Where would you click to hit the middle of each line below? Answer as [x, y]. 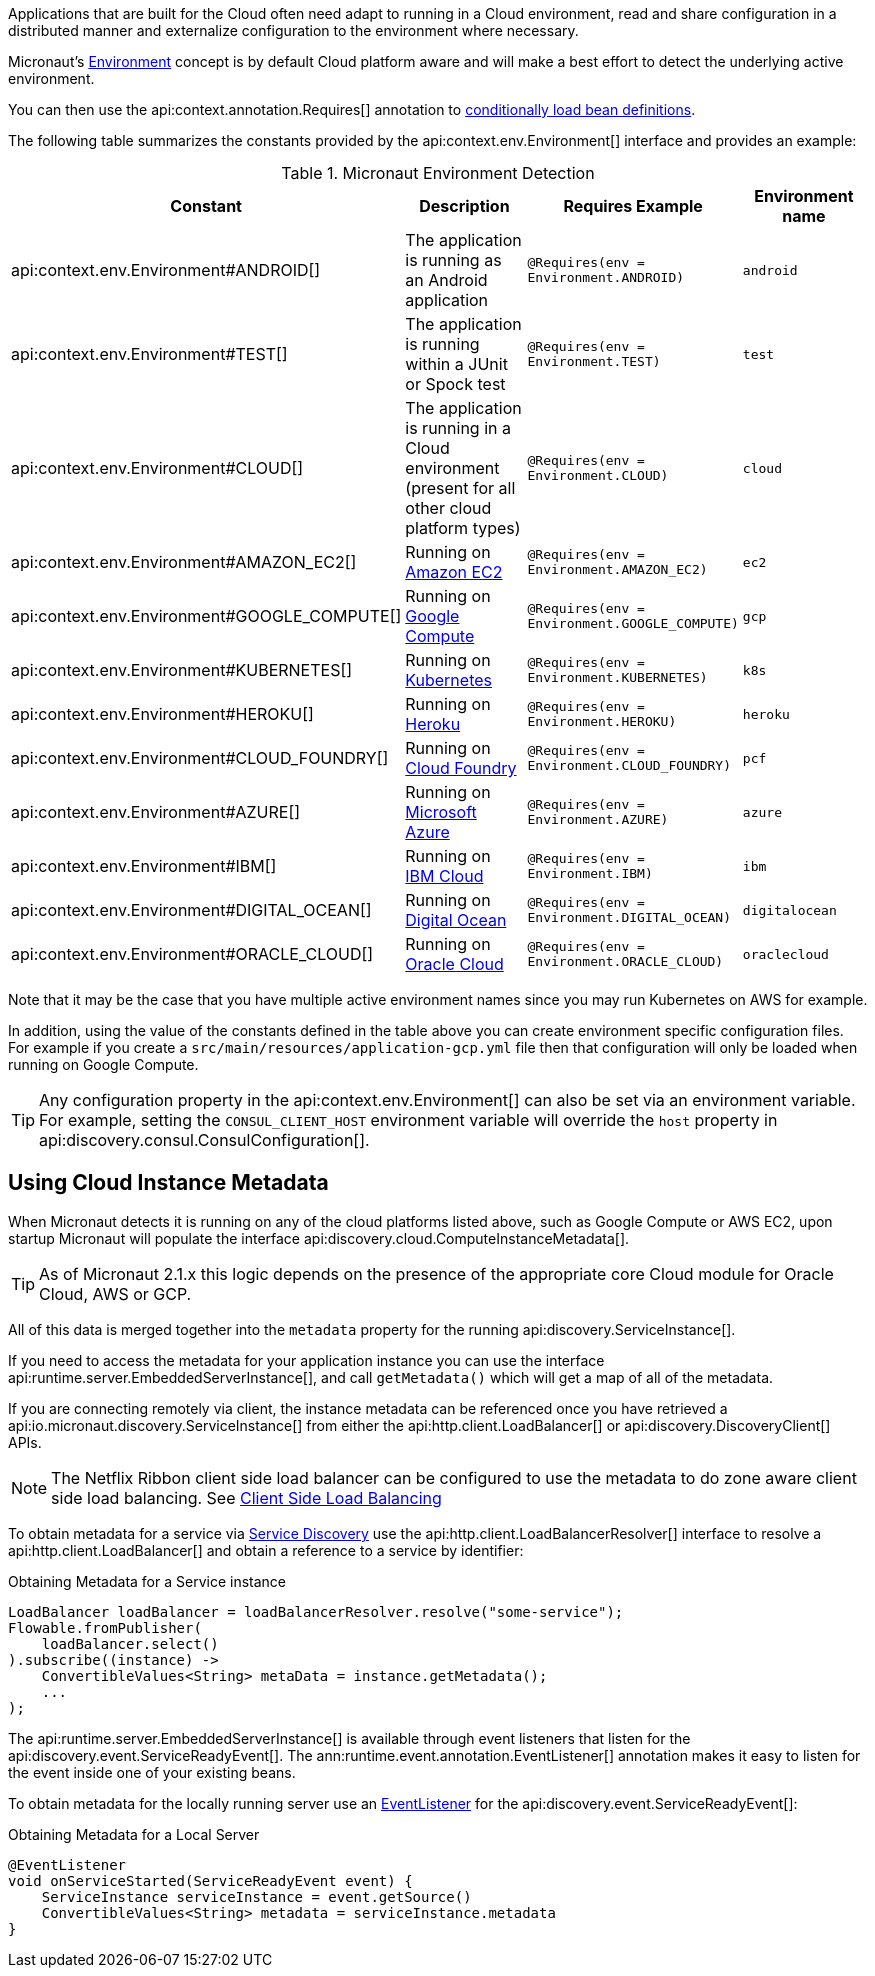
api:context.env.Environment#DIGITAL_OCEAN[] [191, 910]
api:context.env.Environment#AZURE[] [156, 812]
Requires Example [633, 206]
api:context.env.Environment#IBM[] [144, 866]
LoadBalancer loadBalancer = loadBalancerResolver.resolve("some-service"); [316, 1611]
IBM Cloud [444, 876]
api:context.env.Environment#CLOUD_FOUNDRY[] [200, 758]
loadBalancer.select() [130, 1643]
